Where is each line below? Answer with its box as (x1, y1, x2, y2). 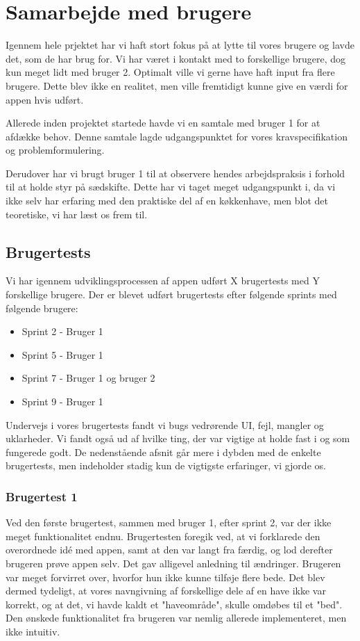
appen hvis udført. (6, 92, 84, 106)
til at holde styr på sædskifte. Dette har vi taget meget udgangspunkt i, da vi (6, 179, 336, 194)
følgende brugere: (6, 300, 78, 315)
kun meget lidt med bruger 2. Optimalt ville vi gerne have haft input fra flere (6, 65, 335, 79)
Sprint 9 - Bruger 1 (22, 394, 103, 409)
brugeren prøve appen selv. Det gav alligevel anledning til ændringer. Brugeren (6, 555, 341, 570)
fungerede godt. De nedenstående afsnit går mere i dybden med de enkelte (6, 444, 321, 459)
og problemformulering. (6, 143, 105, 157)
